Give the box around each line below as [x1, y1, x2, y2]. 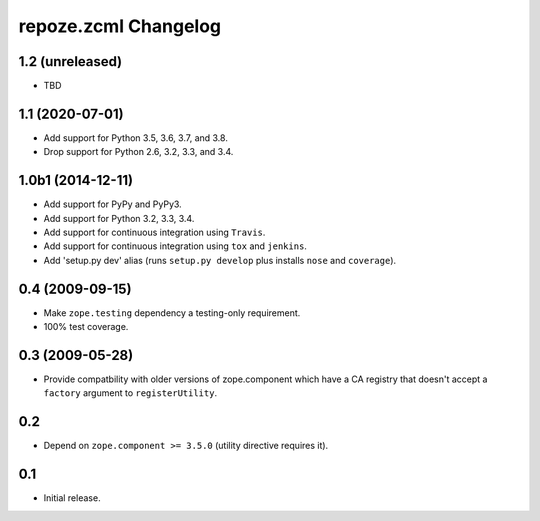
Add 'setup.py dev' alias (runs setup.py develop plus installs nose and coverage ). [43, 254, 397, 266]
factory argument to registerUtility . [43, 387, 218, 399]
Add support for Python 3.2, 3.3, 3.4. [43, 212, 195, 224]
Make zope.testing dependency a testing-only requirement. [43, 306, 301, 319]
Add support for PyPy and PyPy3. [43, 198, 182, 210]
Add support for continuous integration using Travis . [43, 226, 266, 239]
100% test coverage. [43, 321, 129, 333]
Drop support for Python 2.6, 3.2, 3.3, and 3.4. [43, 146, 234, 158]
